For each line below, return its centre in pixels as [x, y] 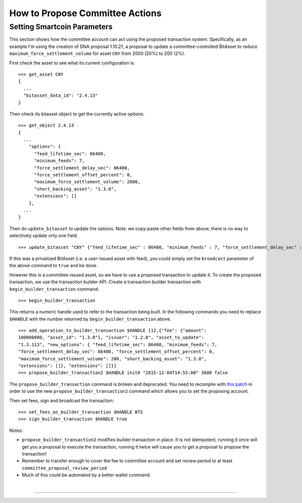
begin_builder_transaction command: [54, 289]
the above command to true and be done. [53, 266]
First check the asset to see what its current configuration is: [72, 62]
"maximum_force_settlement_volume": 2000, [87, 182]
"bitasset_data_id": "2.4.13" [61, 96]
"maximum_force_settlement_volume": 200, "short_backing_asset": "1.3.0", [112, 359]
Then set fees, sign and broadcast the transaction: [62, 400]
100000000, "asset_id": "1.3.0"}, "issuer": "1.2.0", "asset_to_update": [111, 337]
